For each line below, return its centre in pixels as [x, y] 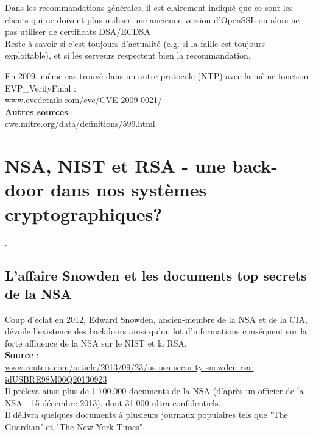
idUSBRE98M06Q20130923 [56, 379]
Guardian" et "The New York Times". [75, 426]
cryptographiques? [84, 213]
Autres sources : [39, 111]
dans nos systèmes [128, 189]
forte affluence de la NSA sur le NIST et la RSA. [96, 343]
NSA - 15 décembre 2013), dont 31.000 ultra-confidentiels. [113, 402]
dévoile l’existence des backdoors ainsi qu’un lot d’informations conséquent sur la [156, 331]
